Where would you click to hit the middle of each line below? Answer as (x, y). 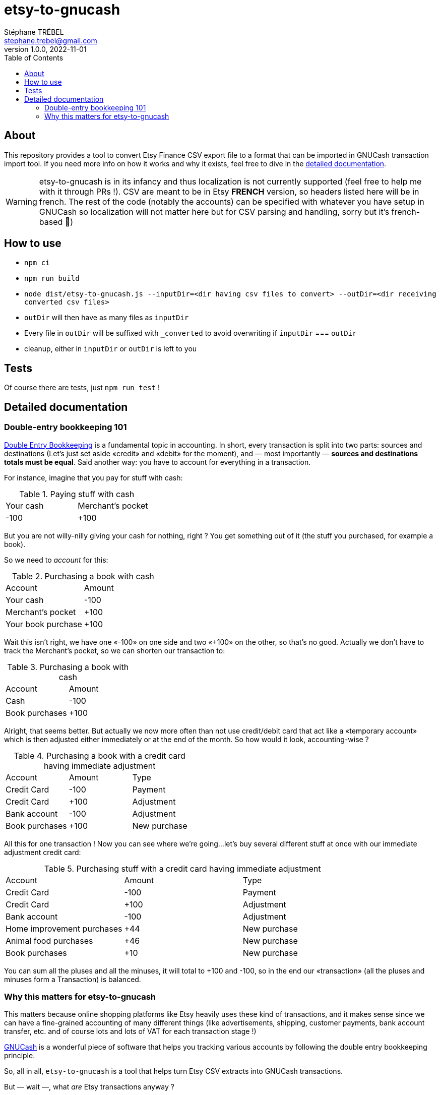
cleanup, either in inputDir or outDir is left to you (111, 349)
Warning (21, 201)
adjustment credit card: (43, 852)
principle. (20, 1056)
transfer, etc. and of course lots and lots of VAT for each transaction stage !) (130, 1031)
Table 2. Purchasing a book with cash (83, 576)
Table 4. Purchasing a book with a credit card (100, 755)
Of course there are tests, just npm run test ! (82, 388)
